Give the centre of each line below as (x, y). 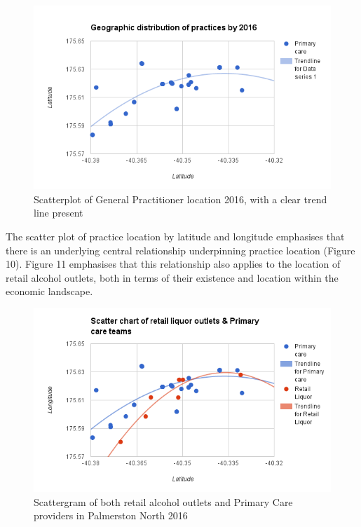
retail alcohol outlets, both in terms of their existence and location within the (172, 277)
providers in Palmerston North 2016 (111, 515)
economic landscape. (49, 291)
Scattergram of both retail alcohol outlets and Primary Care (163, 501)
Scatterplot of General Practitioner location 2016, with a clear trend (180, 199)
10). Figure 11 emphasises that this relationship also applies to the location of (173, 264)
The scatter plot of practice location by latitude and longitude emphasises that (175, 236)
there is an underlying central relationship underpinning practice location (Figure (180, 250)
